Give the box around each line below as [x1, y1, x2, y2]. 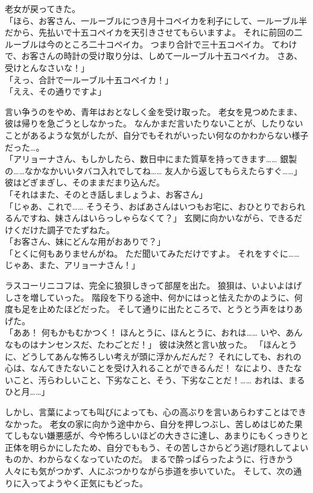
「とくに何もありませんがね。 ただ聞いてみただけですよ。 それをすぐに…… [5, 246, 300, 259]
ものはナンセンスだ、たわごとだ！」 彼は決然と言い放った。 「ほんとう [13, 338, 297, 351]
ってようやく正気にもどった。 [30, 476, 148, 489]
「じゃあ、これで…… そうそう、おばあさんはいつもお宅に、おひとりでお [5, 199, 289, 212]
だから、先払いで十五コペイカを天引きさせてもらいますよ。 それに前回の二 [5, 26, 303, 39]
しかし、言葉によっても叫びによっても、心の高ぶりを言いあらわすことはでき [5, 406, 306, 418]
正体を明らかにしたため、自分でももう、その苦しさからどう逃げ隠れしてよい [5, 441, 309, 453]
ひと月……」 [5, 385, 50, 398]
